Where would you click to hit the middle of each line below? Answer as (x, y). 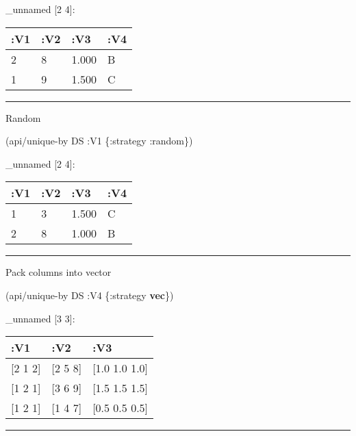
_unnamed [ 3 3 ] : (40, 318)
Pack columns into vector (59, 272)
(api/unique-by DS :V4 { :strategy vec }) (90, 295)
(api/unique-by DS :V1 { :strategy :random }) (99, 141)
